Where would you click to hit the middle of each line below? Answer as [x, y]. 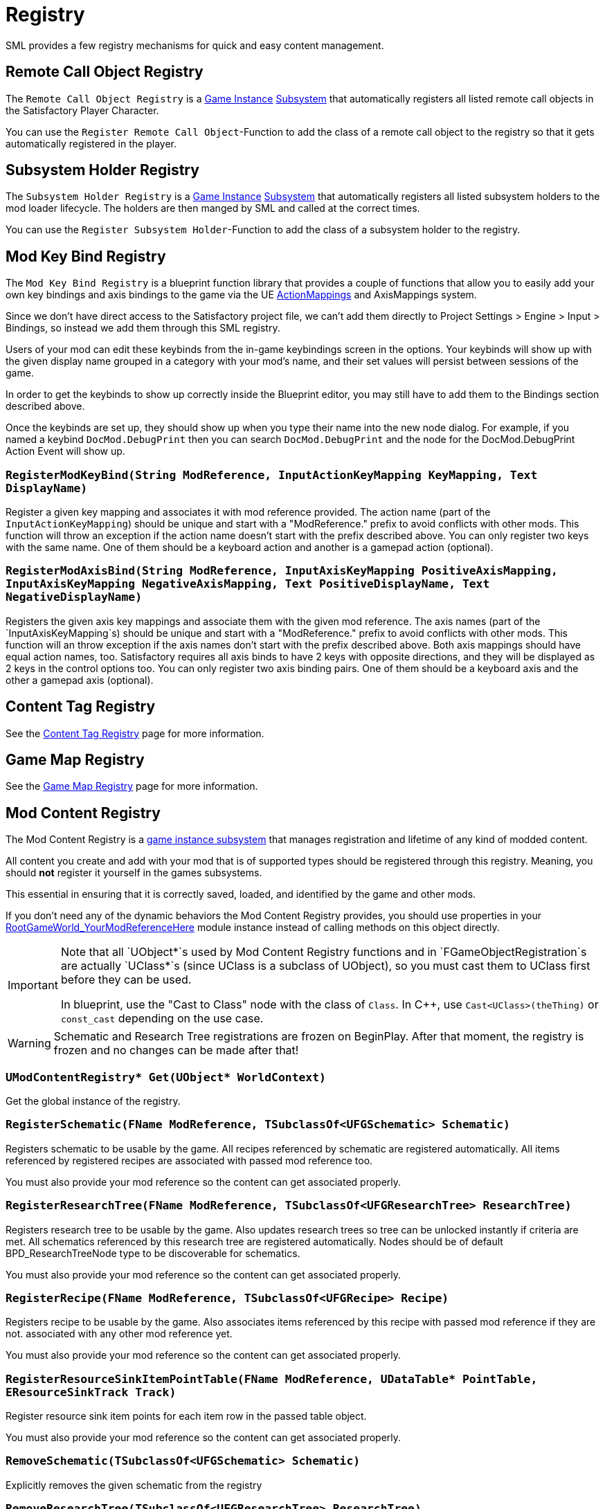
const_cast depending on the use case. [162, 1019]
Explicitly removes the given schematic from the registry [134, 1485]
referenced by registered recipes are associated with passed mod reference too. [189, 1160]
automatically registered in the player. [91, 143]
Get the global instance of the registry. [93, 1101]
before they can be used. [126, 980]
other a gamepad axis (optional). [80, 680]
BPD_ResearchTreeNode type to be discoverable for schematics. [153, 1253]
